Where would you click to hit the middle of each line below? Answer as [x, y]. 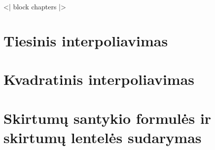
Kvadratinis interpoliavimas [99, 79]
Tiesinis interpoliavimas [86, 40]
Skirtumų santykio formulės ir [107, 118]
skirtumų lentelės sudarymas [103, 137]
